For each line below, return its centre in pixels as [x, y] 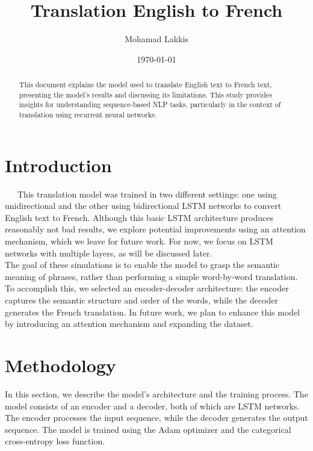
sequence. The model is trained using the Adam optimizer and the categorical [148, 429]
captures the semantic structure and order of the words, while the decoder [142, 300]
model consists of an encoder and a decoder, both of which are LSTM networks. [152, 406]
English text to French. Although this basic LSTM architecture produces [139, 217]
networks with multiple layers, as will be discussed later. [109, 253]
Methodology [60, 365]
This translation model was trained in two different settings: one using [147, 194]
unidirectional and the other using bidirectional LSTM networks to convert [143, 206]
